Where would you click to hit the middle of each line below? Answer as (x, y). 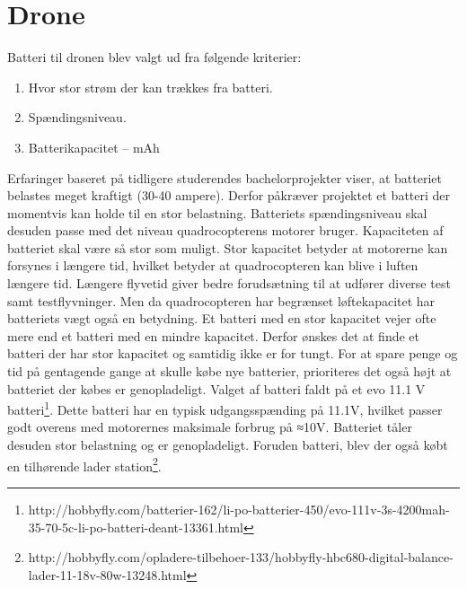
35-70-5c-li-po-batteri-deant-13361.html (136, 527)
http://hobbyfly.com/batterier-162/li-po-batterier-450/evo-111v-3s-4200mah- (239, 509)
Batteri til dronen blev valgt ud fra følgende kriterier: (154, 57)
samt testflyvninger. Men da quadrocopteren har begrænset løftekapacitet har (221, 300)
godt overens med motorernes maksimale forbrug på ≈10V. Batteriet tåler (210, 427)
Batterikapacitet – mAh (94, 147)
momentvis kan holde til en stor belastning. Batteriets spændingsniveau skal (217, 212)
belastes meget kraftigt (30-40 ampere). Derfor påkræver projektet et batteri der (229, 195)
